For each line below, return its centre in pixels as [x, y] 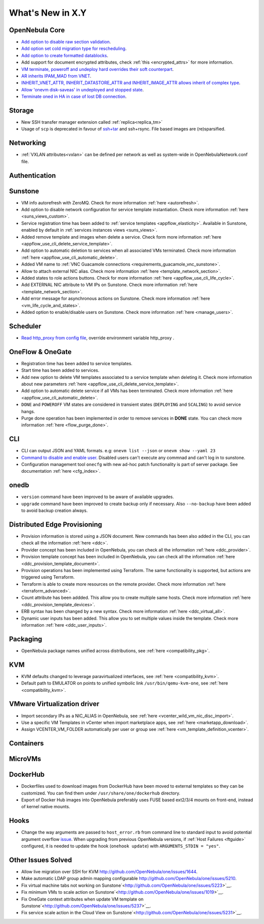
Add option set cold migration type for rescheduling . [74, 48]
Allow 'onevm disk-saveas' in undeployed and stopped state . [83, 89]
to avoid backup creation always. [55, 510]
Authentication [33, 175]
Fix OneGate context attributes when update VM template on [82, 899]
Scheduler [25, 326]
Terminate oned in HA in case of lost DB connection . [74, 97]
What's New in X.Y [48, 13]
